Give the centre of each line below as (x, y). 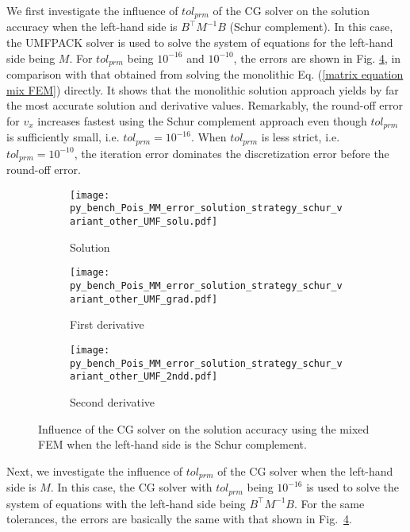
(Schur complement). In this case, (311, 27)
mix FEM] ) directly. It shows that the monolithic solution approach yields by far (203, 89)
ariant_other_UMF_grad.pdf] (144, 299)
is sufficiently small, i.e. (63, 137)
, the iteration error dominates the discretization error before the (232, 153)
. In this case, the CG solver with (131, 487)
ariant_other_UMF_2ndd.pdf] (144, 377)
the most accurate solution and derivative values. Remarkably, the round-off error (205, 105)
